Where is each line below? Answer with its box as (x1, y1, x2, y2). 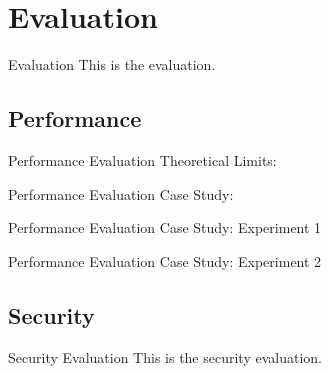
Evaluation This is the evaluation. (8, 54, 216, 75)
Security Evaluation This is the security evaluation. (8, 346, 322, 367)
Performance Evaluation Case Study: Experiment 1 (8, 217, 322, 238)
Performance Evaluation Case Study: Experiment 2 (8, 250, 322, 271)
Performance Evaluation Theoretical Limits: (8, 149, 277, 170)
